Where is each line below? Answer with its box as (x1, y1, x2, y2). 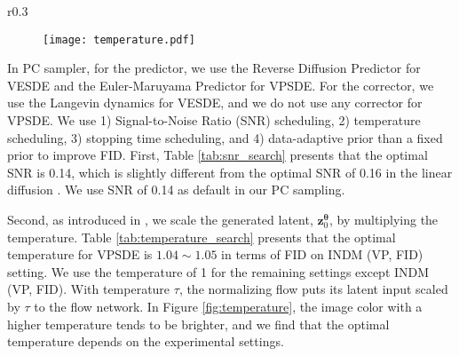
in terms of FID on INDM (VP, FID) (221, 245, 423, 264)
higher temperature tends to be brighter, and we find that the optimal (7, 314, 390, 333)
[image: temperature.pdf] (43, 33, 195, 46)
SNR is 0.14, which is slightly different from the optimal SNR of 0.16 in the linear (7, 162, 453, 181)
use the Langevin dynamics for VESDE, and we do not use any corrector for (7, 93, 423, 112)
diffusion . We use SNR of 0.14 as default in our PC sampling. (7, 180, 345, 199)
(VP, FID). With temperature (7, 280, 170, 298)
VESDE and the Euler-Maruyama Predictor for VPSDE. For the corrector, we (7, 75, 434, 94)
